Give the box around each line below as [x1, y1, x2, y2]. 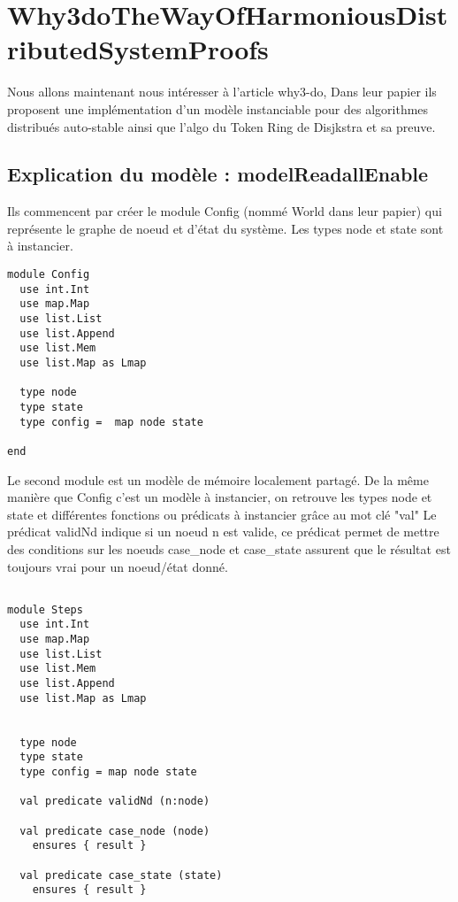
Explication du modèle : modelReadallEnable [7, 160, 429, 188]
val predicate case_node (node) [19, 824, 210, 837]
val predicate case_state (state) [19, 868, 223, 882]
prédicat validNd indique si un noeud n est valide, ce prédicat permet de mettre [7, 522, 439, 541]
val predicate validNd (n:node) [19, 795, 210, 808]
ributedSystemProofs [7, 31, 269, 67]
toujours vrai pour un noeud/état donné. [7, 557, 228, 575]
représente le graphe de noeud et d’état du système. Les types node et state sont [7, 219, 444, 237]
